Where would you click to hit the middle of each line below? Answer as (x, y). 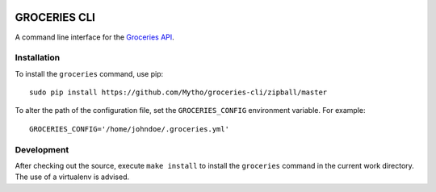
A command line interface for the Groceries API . (95, 37)
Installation (38, 58)
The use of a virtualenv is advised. (72, 177)
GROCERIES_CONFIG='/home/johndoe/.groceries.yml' (130, 129)
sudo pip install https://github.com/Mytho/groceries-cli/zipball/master (178, 92)
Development (42, 149)
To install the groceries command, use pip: (89, 73)
